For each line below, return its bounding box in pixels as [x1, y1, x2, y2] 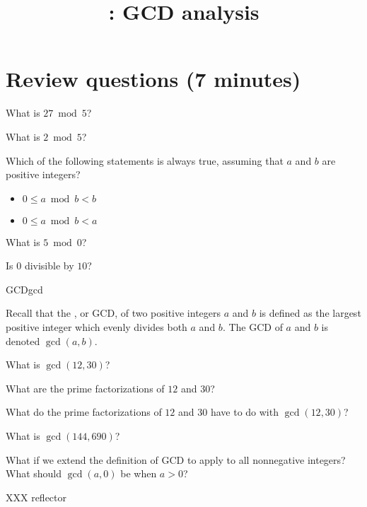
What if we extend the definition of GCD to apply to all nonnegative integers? [6, 452, 346, 467]
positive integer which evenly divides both [6, 320, 187, 334]
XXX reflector [6, 489, 67, 504]
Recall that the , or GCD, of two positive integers [6, 305, 221, 320]
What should [6, 466, 62, 481]
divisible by [24, 258, 74, 273]
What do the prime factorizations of [6, 404, 162, 419]
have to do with [210, 404, 279, 419]
